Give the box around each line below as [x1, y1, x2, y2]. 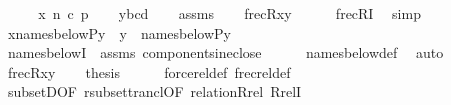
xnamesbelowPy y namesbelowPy [7, 22, 231, 43]
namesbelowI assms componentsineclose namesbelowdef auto [7, 42, 444, 63]
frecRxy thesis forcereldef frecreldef [7, 61, 291, 82]
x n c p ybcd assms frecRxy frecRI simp [38, 3, 421, 23]
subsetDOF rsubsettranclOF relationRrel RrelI [7, 81, 302, 102]
